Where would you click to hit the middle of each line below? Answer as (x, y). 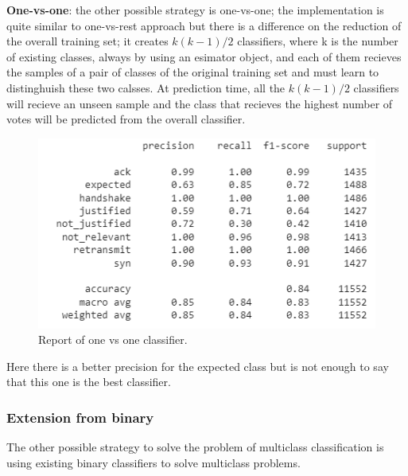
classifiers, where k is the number (318, 41)
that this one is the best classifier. (89, 382)
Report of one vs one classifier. (113, 339)
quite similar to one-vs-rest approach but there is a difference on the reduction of (204, 25)
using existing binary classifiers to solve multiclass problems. (153, 462)
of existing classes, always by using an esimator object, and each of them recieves (204, 56)
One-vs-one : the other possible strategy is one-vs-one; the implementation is (195, 10)
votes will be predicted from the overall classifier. (126, 119)
